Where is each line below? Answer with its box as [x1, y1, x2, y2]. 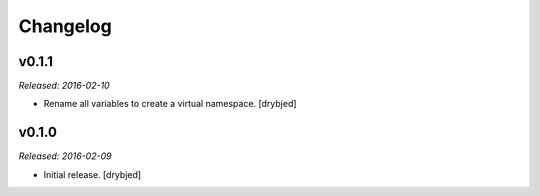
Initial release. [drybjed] [43, 168, 142, 180]
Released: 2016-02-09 [18, 150, 112, 162]
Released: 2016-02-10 [18, 80, 110, 92]
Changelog [18, 15, 112, 37]
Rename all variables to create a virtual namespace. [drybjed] [43, 98, 297, 110]
